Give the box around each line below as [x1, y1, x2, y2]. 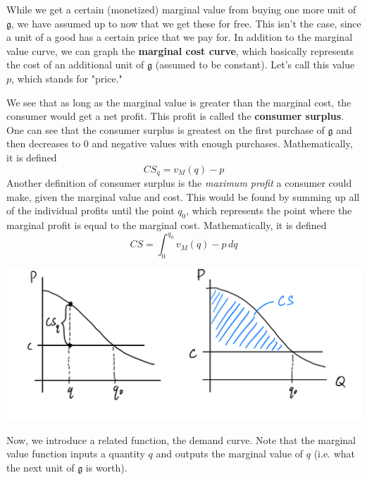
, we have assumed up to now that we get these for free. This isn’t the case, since [11, 16, 361, 30]
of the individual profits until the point [6, 203, 175, 218]
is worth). [85, 460, 127, 474]
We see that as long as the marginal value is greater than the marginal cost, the [6, 94, 352, 109]
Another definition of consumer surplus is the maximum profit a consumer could [6, 175, 352, 190]
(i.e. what [313, 446, 355, 461]
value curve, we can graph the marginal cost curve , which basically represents [6, 43, 354, 58]
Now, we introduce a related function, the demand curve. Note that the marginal [6, 432, 356, 447]
